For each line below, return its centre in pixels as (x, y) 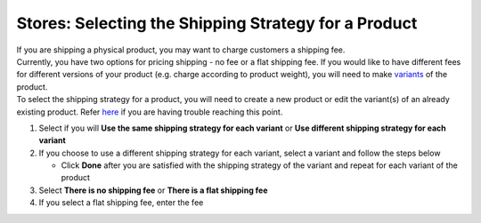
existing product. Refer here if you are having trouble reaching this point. (150, 112)
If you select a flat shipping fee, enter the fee (121, 203)
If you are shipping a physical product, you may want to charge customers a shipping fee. (181, 50)
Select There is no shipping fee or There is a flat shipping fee (153, 190)
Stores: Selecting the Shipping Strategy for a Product (217, 23)
